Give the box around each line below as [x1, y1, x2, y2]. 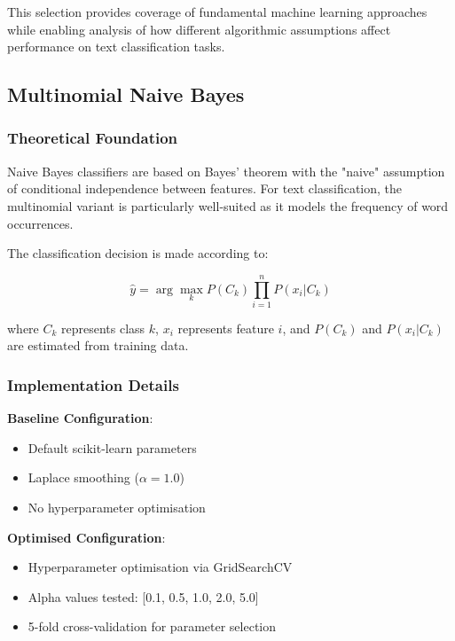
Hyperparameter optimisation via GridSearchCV [27, 558, 293, 576]
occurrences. [7, 214, 74, 232]
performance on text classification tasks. [7, 37, 225, 56]
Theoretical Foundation [7, 127, 178, 149]
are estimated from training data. [7, 336, 189, 355]
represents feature [177, 318, 274, 337]
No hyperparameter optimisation [27, 498, 206, 517]
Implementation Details [7, 373, 179, 395]
